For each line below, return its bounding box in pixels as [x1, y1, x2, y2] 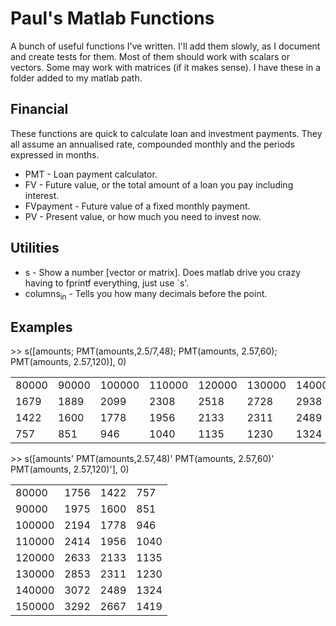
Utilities [10, 240, 60, 257]
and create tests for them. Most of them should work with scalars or [10, 50, 290, 62]
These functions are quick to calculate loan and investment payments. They [10, 127, 323, 139]
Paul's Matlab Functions [10, 7, 215, 30]
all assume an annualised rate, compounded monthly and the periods [10, 138, 295, 150]
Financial [10, 101, 69, 118]
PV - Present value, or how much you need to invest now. [24, 210, 262, 222]
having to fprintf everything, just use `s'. [24, 277, 190, 289]
